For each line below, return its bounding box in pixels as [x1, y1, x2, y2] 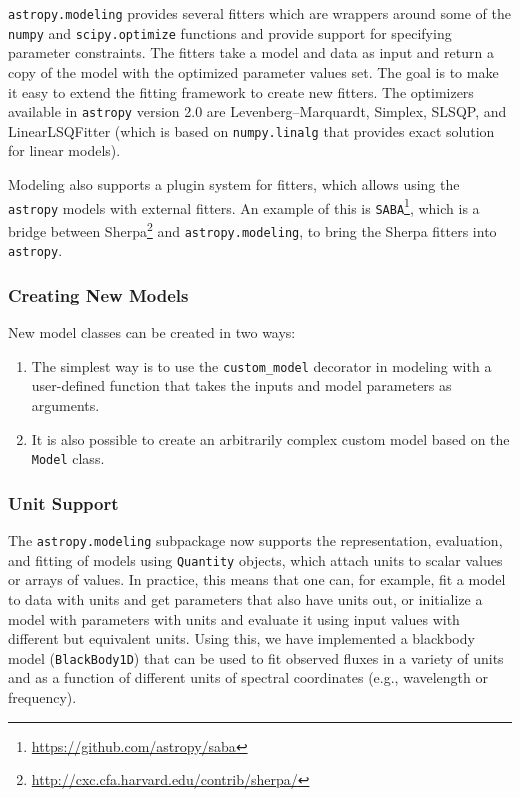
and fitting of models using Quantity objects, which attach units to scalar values [8, 549, 503, 570]
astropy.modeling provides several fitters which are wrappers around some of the [8, 3, 511, 23]
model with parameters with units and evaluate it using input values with [8, 608, 460, 629]
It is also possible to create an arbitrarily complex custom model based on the [31, 428, 510, 449]
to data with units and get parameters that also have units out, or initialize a [8, 588, 483, 609]
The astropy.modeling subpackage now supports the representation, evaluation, [8, 530, 503, 550]
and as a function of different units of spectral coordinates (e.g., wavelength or [8, 667, 488, 688]
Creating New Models [8, 282, 189, 307]
